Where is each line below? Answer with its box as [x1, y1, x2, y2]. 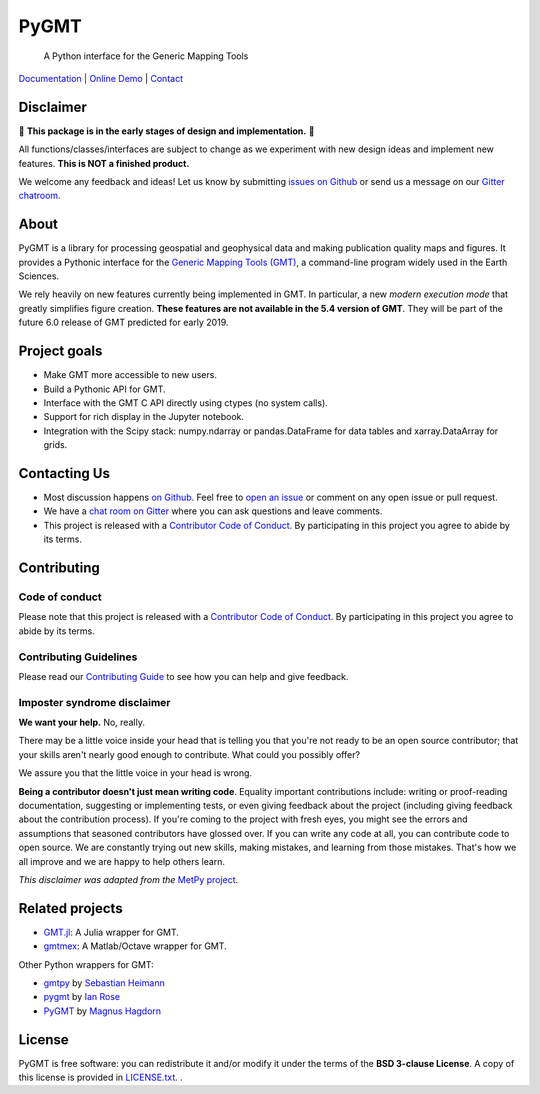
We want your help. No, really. [18, 716, 145, 729]
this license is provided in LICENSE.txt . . [18, 1071, 184, 1084]
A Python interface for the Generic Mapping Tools [43, 50, 249, 62]
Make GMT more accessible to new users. [43, 369, 217, 381]
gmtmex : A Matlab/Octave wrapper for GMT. [43, 940, 227, 952]
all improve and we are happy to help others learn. [18, 855, 225, 867]
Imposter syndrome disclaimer [18, 695, 171, 709]
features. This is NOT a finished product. [18, 157, 190, 169]
